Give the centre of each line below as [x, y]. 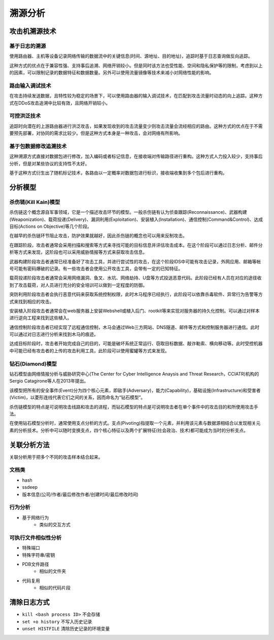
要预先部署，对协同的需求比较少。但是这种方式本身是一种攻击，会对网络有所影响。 [96, 133]
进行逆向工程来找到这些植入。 [41, 318]
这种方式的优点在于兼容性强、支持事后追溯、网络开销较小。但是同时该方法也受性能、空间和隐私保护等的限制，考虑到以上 [136, 65]
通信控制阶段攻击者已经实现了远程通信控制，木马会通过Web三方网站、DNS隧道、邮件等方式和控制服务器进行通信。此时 [134, 327]
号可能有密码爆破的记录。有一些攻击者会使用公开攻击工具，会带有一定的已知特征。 [96, 268]
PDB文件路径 [36, 564]
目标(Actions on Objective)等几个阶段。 [50, 226]
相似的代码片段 [55, 588]
